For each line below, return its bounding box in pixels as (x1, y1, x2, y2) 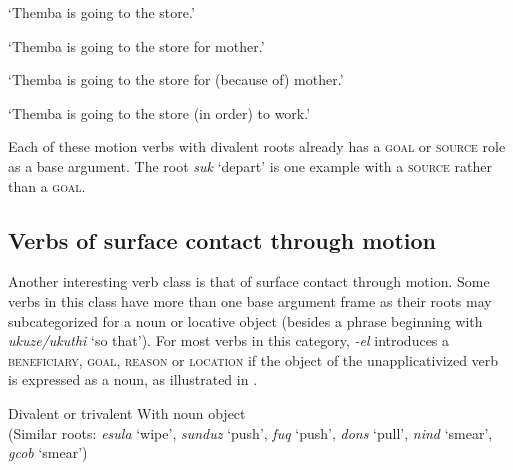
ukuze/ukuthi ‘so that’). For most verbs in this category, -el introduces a (8, 330, 450, 351)
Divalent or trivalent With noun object (8, 402, 246, 423)
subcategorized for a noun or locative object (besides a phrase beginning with (8, 310, 483, 331)
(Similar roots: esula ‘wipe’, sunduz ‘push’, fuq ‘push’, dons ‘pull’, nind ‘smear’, (8, 422, 493, 443)
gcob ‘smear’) (8, 442, 88, 463)
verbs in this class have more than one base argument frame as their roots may (8, 290, 492, 311)
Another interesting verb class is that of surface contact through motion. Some (8, 271, 490, 292)
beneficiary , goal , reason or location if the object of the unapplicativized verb (8, 349, 499, 370)
